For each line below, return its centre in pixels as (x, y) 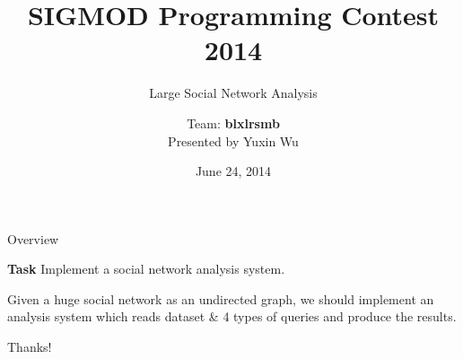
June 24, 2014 (233, 171)
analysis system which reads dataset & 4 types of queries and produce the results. (232, 316)
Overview (33, 238)
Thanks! (30, 347)
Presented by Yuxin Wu (233, 140)
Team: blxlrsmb (233, 123)
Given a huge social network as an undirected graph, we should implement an (221, 298)
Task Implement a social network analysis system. (146, 269)
